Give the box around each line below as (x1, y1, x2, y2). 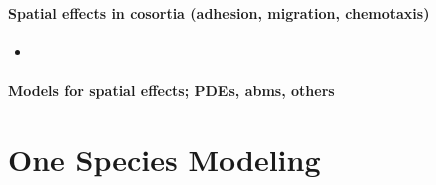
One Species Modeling (8, 138, 321, 179)
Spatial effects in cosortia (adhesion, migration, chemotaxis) (8, 2, 430, 23)
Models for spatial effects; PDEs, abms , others (8, 79, 335, 100)
